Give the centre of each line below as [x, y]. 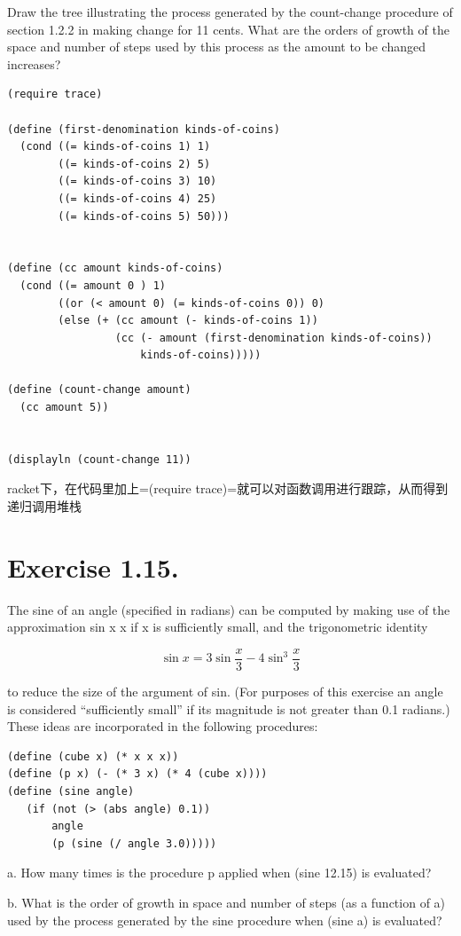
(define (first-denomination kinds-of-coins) [144, 129]
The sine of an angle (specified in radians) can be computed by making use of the [229, 609]
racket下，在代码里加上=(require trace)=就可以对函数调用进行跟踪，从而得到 [228, 488]
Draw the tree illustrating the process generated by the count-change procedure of [230, 12]
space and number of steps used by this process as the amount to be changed [216, 47]
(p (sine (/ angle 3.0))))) [134, 843]
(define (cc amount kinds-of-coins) [115, 268]
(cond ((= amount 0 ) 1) [93, 285]
